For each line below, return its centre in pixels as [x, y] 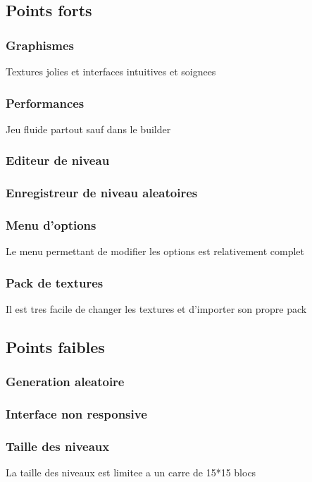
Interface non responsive [76, 414]
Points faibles [55, 347]
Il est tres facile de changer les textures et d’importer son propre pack [156, 309]
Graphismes [40, 45]
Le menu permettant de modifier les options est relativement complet [155, 251]
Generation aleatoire [65, 382]
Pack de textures [55, 282]
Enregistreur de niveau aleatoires [102, 193]
